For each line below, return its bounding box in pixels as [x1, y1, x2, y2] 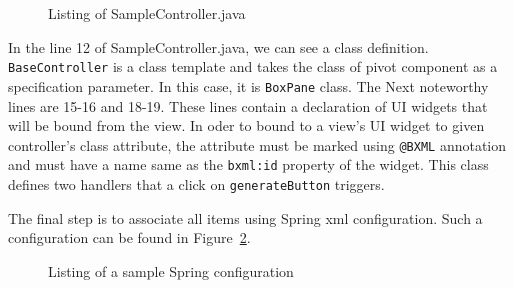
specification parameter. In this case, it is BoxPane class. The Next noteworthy [8, 75, 489, 96]
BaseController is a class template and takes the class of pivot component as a [8, 56, 498, 77]
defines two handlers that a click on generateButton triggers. [8, 174, 385, 194]
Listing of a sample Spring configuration [48, 260, 294, 281]
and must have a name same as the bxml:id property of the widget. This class [8, 154, 489, 175]
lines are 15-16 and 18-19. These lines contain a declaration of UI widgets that [8, 95, 488, 116]
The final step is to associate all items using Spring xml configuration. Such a [8, 207, 483, 228]
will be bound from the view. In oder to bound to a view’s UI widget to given [8, 115, 485, 136]
